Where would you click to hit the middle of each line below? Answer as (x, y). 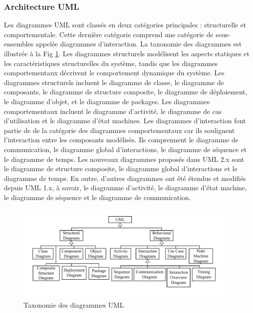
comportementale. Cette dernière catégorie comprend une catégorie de (109, 34)
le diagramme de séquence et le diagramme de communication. (97, 197)
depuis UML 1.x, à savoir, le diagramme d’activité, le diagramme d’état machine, (126, 188)
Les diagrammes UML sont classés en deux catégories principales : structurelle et (125, 25)
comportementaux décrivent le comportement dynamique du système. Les (114, 73)
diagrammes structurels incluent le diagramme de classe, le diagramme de (114, 82)
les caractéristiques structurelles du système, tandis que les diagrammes (111, 63)
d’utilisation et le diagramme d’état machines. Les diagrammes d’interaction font (125, 121)
